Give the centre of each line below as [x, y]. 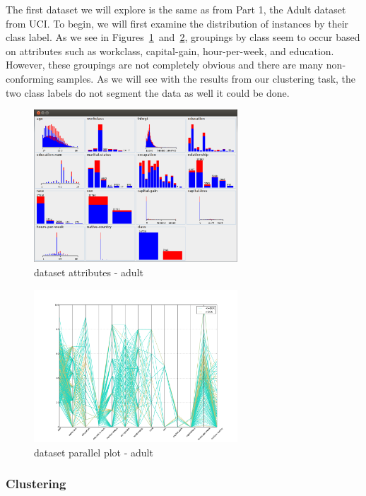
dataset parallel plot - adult [94, 452]
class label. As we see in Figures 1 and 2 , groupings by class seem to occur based [183, 37]
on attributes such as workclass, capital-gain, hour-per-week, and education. [170, 51]
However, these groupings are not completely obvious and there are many [165, 65]
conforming [30, 78]
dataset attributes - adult [89, 272]
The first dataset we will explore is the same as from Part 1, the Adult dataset [176, 9]
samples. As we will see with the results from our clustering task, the [206, 78]
